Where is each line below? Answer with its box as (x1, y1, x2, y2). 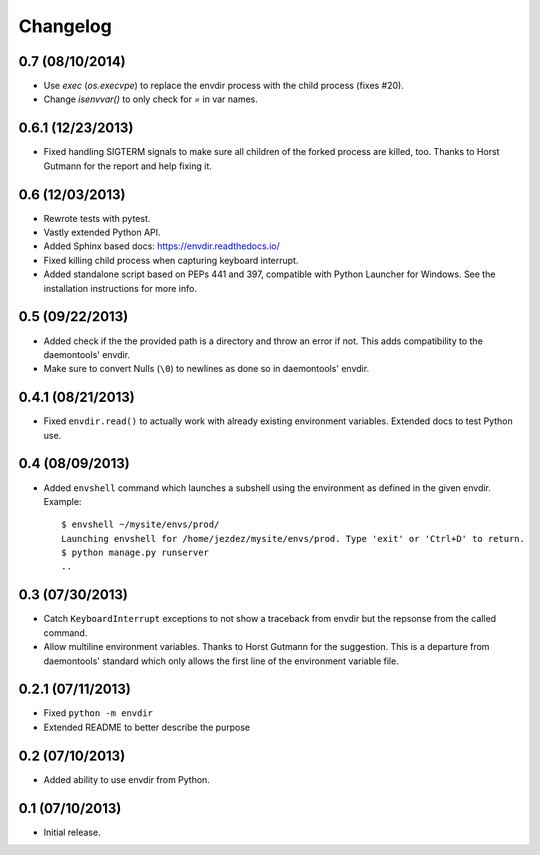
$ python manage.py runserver (61, 547, 210, 559)
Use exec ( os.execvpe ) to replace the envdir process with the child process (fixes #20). (43, 80, 404, 92)
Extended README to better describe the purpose (43, 721, 250, 733)
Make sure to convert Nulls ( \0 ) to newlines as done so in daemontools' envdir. (43, 363, 370, 375)
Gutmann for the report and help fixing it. (43, 160, 212, 172)
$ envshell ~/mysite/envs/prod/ (61, 519, 220, 530)
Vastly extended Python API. (43, 226, 161, 239)
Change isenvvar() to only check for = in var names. (43, 93, 259, 105)
